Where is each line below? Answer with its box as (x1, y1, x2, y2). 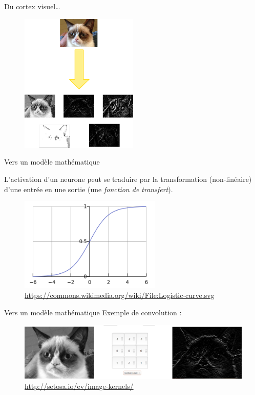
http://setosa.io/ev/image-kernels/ (25, 380, 134, 391)
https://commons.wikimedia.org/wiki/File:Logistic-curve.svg (25, 290, 215, 300)
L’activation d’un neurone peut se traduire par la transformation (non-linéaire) (4, 174, 252, 184)
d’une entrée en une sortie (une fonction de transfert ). (4, 183, 173, 194)
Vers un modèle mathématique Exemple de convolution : (4, 307, 182, 318)
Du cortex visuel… (4, 1, 60, 11)
